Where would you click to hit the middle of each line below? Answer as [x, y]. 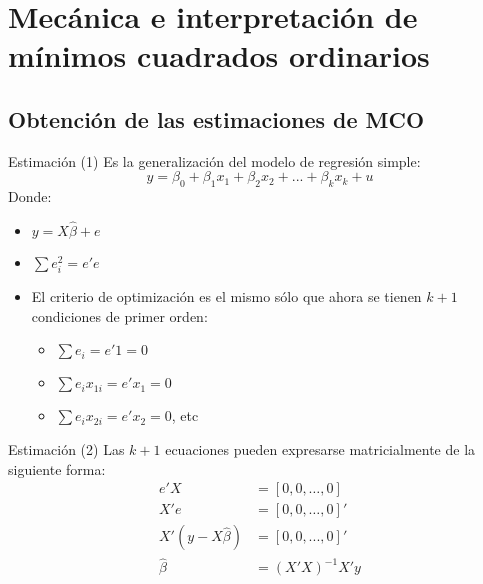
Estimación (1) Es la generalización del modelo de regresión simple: [214, 160]
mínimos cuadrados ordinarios [219, 55]
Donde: [30, 196]
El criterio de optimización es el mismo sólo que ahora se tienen [226, 296]
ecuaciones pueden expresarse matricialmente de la [320, 448]
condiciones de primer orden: [119, 315]
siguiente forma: [57, 468]
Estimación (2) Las [66, 448]
